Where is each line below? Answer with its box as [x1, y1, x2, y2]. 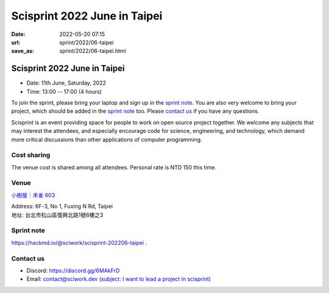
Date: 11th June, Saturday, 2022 [26, 79, 107, 86]
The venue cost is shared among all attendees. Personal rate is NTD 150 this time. [11, 163, 216, 171]
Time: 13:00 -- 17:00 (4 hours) [26, 88, 102, 95]
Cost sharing [11, 151, 51, 160]
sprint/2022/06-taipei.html [59, 48, 126, 55]
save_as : [11, 48, 35, 55]
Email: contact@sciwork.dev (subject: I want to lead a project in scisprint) [26, 275, 211, 283]
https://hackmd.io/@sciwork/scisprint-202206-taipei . [11, 239, 147, 246]
